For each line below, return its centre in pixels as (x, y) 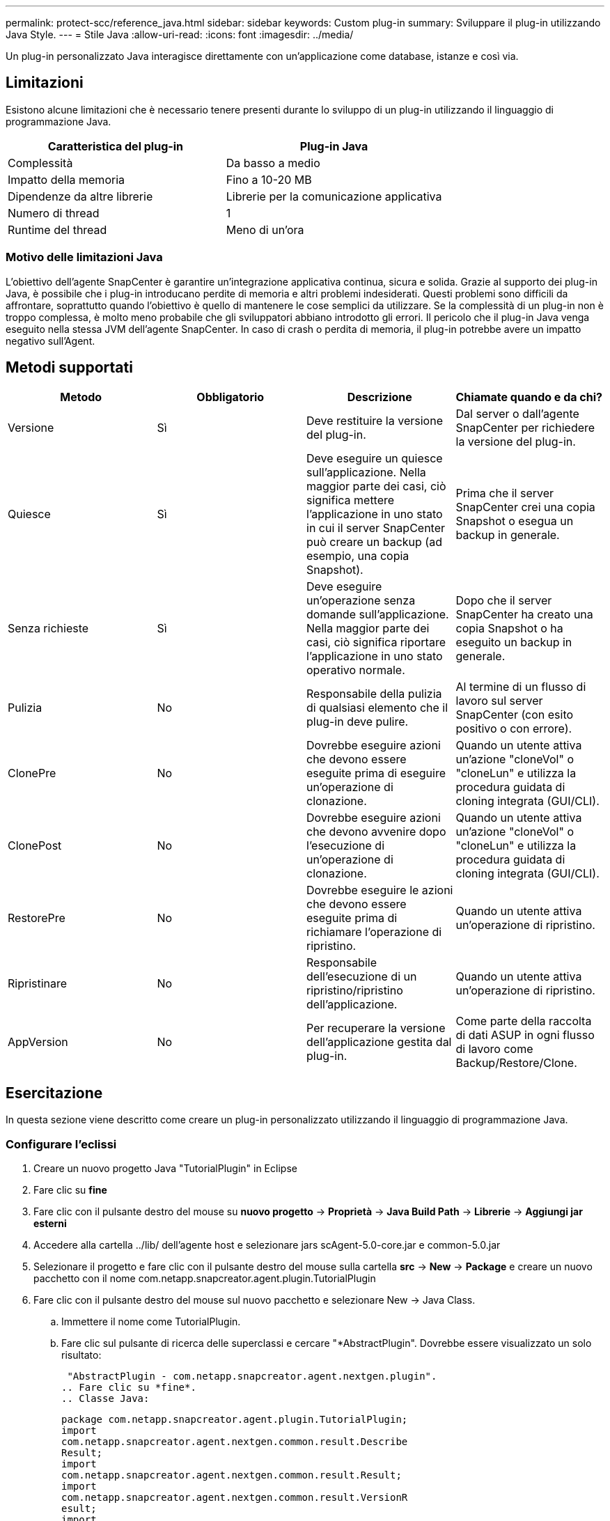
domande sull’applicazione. (378, 615)
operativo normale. (356, 670)
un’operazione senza (361, 601)
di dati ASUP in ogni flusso (525, 1035)
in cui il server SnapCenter (376, 528)
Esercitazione (54, 1093)
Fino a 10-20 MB (269, 179)
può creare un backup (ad (374, 542)
